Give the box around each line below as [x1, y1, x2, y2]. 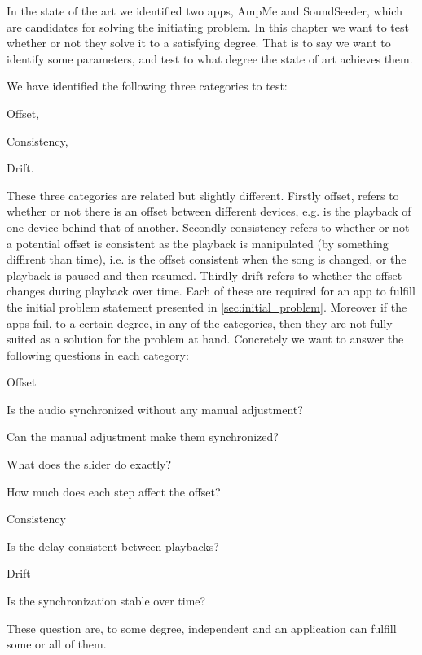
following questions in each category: [7, 346, 189, 363]
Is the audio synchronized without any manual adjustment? [7, 400, 303, 417]
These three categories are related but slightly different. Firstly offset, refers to [7, 186, 399, 203]
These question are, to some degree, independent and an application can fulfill [7, 619, 397, 636]
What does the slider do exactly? [7, 456, 172, 473]
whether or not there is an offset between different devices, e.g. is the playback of [7, 203, 411, 220]
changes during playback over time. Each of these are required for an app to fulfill [7, 282, 415, 299]
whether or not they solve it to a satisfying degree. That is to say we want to [7, 34, 391, 51]
